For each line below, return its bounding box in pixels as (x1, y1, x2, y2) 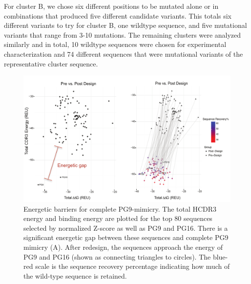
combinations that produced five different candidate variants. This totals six (4, 10, 232, 21)
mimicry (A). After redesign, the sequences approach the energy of (23, 241, 223, 252)
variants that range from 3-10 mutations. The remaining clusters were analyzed (4, 29, 241, 40)
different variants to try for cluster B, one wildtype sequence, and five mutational (4, 20, 247, 30)
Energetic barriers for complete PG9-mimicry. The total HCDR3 (23, 203, 217, 214)
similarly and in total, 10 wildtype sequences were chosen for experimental (4, 39, 227, 49)
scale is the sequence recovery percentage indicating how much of (35, 261, 230, 271)
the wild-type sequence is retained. (23, 270, 127, 281)
